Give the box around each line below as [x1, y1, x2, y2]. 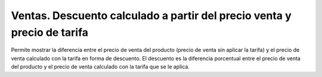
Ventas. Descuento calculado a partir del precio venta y [11, 9, 292, 22]
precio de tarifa [11, 26, 89, 39]
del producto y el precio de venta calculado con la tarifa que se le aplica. [11, 63, 190, 70]
